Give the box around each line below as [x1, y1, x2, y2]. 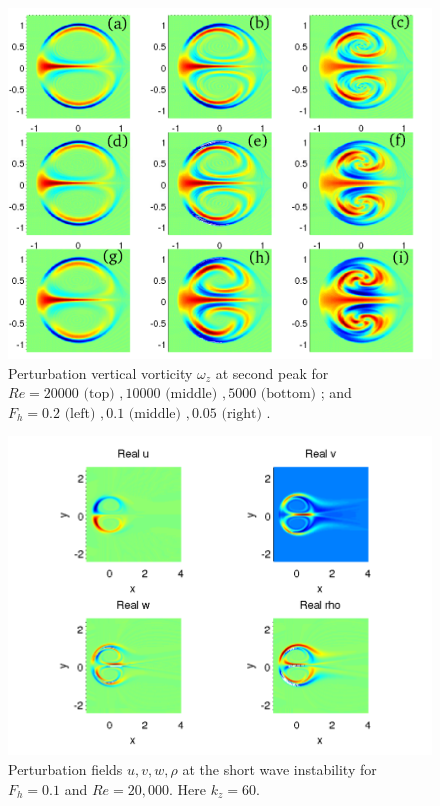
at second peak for [215, 362, 329, 383]
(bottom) [260, 387, 317, 402]
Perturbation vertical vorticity [8, 362, 193, 383]
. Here [168, 778, 206, 799]
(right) [221, 406, 262, 421]
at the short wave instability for [182, 759, 377, 780]
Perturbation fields [8, 759, 123, 780]
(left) [64, 406, 96, 421]
